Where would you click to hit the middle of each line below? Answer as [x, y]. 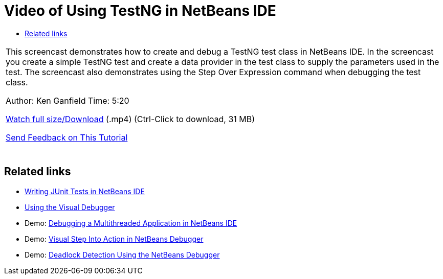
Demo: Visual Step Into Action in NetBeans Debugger [114, 239]
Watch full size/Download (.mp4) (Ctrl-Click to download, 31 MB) [130, 119]
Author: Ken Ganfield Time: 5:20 [68, 100]
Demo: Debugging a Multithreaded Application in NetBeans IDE [131, 223]
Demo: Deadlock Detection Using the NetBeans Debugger [122, 254]
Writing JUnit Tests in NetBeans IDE [85, 191]
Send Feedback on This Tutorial [67, 137]
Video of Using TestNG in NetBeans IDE [140, 11]
